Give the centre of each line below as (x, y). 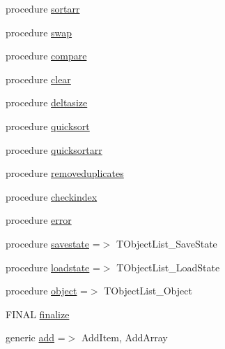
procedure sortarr (43, 8)
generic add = (36, 337)
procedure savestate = (53, 243)
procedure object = (47, 291)
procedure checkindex (52, 196)
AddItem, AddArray (124, 337)
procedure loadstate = (53, 267)
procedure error (39, 220)
